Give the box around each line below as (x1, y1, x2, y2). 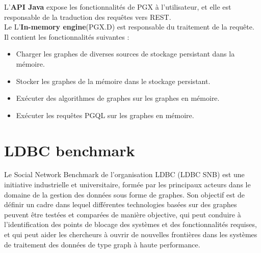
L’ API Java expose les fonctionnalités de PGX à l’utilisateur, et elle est (4, 2, 231, 12)
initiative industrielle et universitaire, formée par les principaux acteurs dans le (4, 179, 251, 190)
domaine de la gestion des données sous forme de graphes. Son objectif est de (4, 189, 245, 200)
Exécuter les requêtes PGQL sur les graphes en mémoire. (16, 109, 194, 120)
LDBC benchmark (4, 139, 135, 160)
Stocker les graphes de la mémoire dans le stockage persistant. (16, 75, 211, 86)
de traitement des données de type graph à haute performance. (4, 239, 200, 249)
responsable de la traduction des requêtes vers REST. (4, 11, 171, 22)
